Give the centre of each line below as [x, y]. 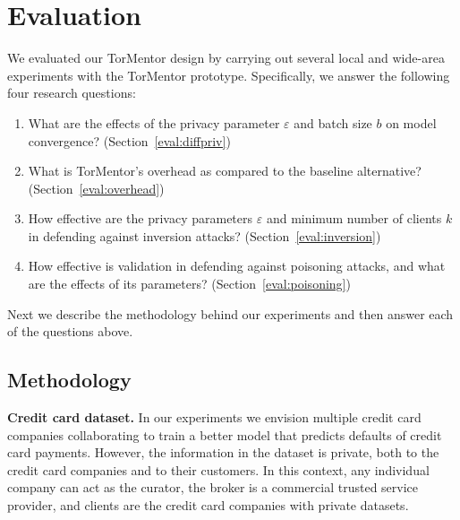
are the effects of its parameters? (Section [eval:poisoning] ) [189, 284]
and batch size [333, 122]
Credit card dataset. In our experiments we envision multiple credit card [214, 417]
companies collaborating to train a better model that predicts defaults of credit [225, 434]
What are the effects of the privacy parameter [154, 122]
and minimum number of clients [354, 218]
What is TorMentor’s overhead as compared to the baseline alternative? [225, 171]
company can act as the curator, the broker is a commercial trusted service [213, 487]
